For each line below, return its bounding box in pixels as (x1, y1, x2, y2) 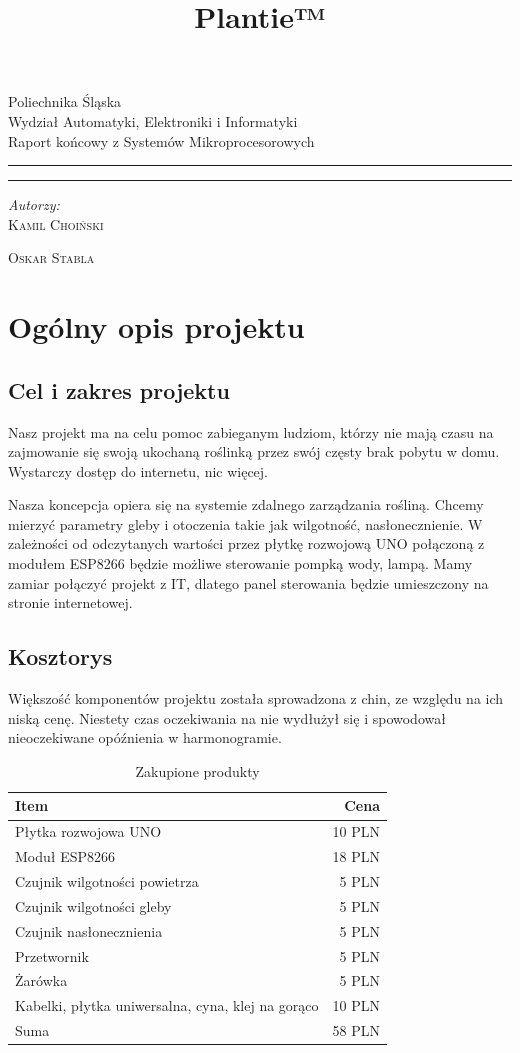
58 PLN (332, 1020, 381, 1041)
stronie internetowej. (8, 592, 133, 613)
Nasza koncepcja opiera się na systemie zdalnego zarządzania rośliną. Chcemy (8, 494, 484, 515)
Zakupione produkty (135, 760, 260, 781)
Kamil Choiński (8, 213, 104, 234)
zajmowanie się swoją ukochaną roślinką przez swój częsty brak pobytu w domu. (8, 441, 500, 462)
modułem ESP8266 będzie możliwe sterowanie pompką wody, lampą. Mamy (8, 553, 473, 574)
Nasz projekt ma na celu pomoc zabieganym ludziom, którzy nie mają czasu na (8, 421, 494, 442)
